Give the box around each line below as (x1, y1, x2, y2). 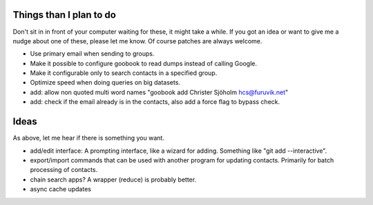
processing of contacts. (30, 166, 98, 174)
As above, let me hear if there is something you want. (12, 134, 165, 142)
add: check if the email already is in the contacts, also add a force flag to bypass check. (30, 98, 280, 106)
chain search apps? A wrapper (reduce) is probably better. (30, 175, 197, 184)
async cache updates (30, 185, 91, 193)
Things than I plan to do (12, 9, 117, 21)
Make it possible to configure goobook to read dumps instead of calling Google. (30, 59, 257, 67)
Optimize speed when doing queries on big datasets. (30, 78, 181, 87)
